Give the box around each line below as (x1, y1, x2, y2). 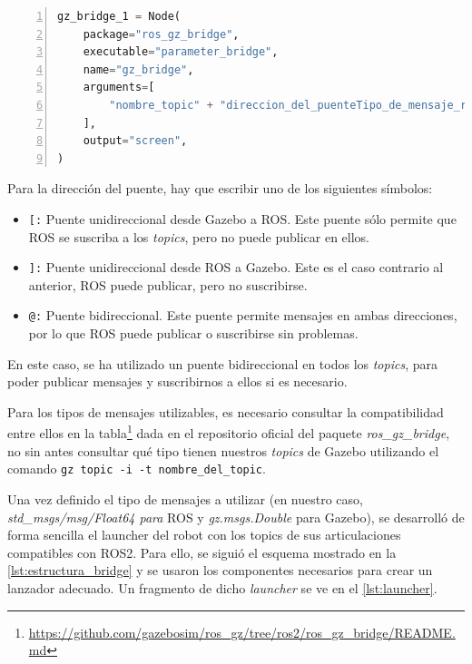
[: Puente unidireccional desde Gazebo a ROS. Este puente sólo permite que (28, 209, 457, 228)
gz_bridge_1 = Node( (57, 10, 182, 23)
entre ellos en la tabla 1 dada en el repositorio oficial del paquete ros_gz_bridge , (7, 421, 450, 443)
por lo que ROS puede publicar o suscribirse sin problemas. (28, 324, 359, 343)
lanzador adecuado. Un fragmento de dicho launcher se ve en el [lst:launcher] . (7, 578, 438, 597)
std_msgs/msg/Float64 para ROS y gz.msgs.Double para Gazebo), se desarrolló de (7, 507, 465, 526)
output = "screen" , (83, 134, 188, 148)
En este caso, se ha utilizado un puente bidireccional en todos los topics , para (7, 354, 438, 373)
